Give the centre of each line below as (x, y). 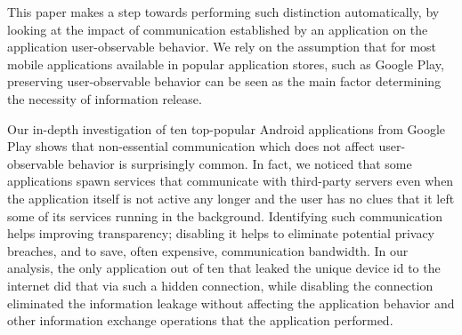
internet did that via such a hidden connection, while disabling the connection (220, 285)
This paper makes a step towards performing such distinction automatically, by (223, 12)
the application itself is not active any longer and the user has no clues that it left (231, 198)
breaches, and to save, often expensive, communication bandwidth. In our (208, 250)
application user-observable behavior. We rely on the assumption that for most (222, 47)
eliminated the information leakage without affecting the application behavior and (231, 303)
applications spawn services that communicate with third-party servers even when (231, 181)
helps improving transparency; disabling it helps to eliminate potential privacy (221, 233)
